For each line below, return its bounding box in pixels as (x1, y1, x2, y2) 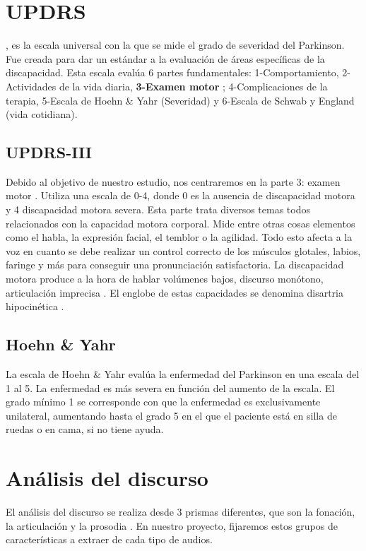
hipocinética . (6, 299, 64, 314)
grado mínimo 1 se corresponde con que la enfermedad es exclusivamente (6, 394, 321, 409)
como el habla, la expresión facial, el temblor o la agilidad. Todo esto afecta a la (6, 230, 353, 244)
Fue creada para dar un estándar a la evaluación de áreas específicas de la (6, 51, 325, 66)
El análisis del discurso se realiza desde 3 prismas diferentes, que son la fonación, (6, 504, 355, 519)
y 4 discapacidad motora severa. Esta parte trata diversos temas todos (6, 202, 311, 217)
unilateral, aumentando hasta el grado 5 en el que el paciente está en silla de (6, 408, 337, 422)
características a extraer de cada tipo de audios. (6, 532, 213, 547)
